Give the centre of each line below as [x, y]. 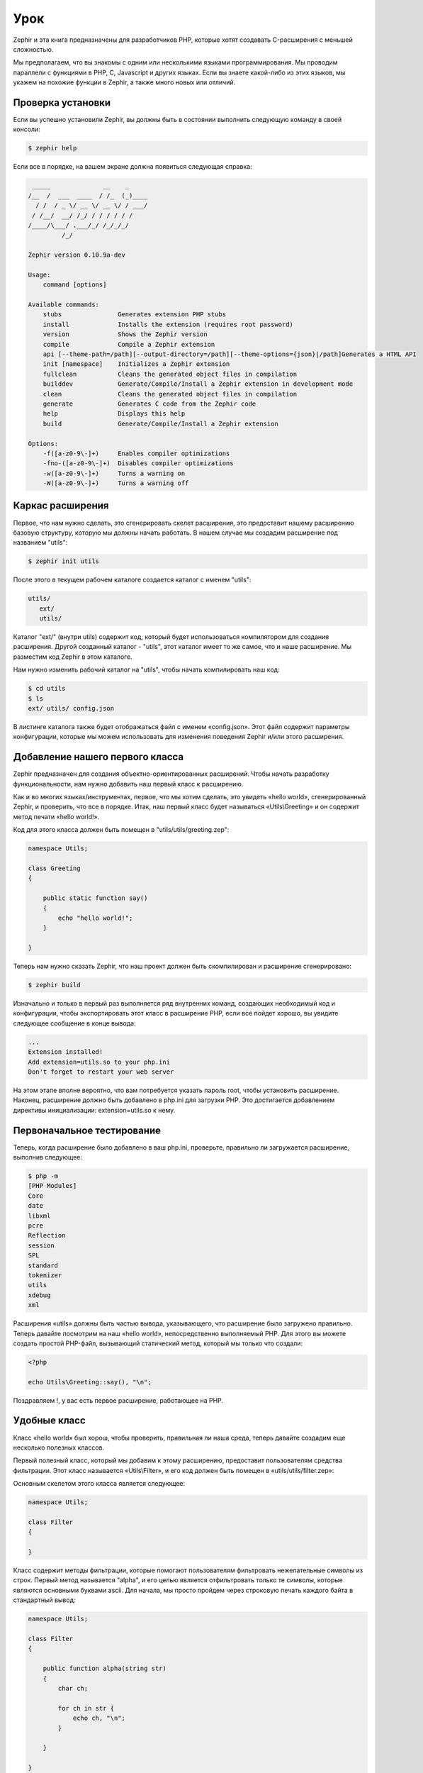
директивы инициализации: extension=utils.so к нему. [94, 1110]
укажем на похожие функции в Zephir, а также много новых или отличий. [124, 82]
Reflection [47, 1235]
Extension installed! [66, 1052]
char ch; [73, 1688]
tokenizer [45, 1275]
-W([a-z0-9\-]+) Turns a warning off [116, 483]
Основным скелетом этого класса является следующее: [99, 1484]
